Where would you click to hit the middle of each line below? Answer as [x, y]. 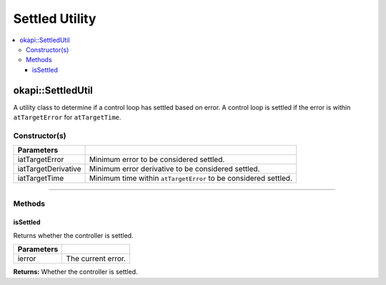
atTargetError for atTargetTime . [67, 117]
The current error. [96, 259]
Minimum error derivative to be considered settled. [174, 169]
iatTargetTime [41, 179]
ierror [27, 259]
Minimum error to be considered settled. [157, 159]
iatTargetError [41, 159]
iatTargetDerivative [49, 169]
